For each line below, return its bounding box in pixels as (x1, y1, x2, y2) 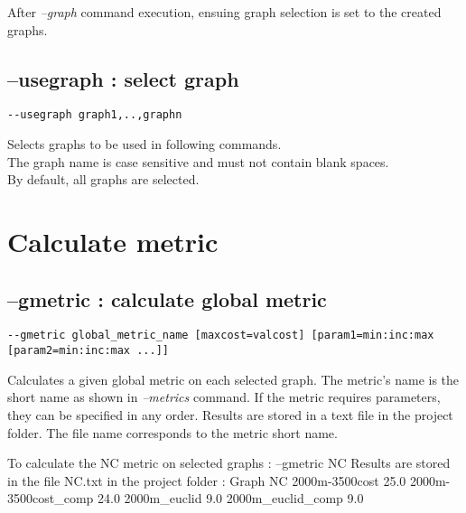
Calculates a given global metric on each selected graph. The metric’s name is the (7, 369, 460, 388)
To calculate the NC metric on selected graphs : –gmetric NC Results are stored (7, 453, 451, 472)
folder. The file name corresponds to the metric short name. (7, 423, 338, 442)
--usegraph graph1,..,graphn (7, 108, 182, 122)
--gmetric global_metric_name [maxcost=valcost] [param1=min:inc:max (7, 329, 434, 342)
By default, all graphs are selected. (7, 170, 200, 189)
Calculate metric (7, 223, 219, 260)
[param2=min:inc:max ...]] (7, 344, 169, 358)
